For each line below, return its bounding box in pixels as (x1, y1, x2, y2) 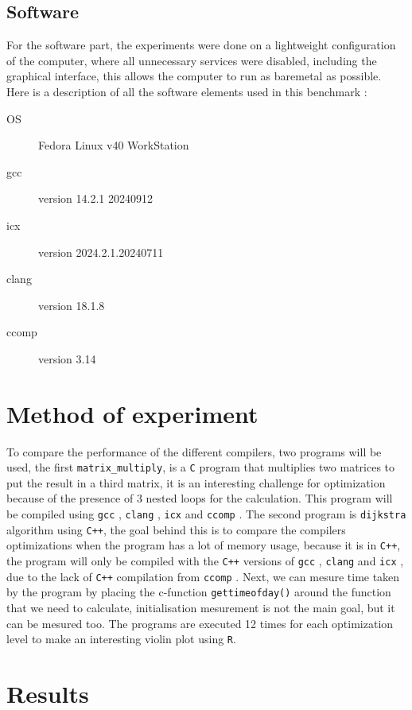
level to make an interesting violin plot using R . (6, 630, 236, 647)
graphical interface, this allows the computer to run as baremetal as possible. (6, 68, 382, 84)
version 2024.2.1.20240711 (38, 243, 164, 260)
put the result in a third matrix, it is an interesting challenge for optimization (6, 474, 386, 491)
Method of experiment (6, 397, 258, 429)
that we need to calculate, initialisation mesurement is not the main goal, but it (6, 599, 395, 616)
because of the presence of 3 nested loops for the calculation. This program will (6, 490, 393, 506)
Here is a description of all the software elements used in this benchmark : (6, 83, 367, 99)
